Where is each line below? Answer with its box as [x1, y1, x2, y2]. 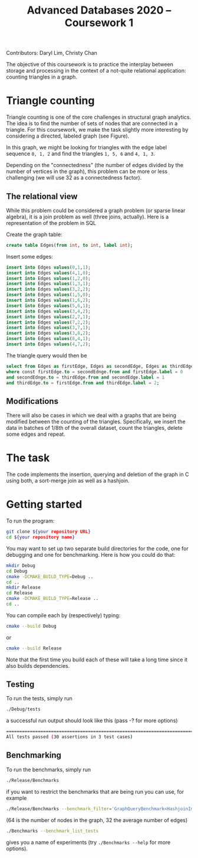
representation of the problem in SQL [6, 219, 96, 226]
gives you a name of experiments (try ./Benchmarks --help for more [6, 839, 171, 846]
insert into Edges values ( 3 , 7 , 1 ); [6, 325, 91, 331]
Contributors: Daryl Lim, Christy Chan [6, 50, 97, 57]
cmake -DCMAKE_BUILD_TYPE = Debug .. [6, 573, 94, 579]
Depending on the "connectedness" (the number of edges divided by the [6, 162, 184, 169]
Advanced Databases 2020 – [27, 4, 171, 17]
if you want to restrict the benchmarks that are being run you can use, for [6, 788, 184, 795]
